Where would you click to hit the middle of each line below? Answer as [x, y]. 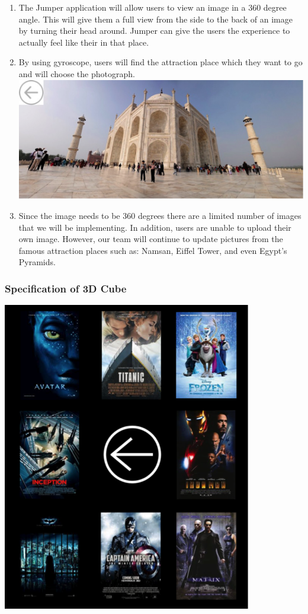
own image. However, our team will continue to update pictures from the [151, 239]
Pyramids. [37, 262]
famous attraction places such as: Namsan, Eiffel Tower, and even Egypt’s [153, 250]
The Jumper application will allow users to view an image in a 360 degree [153, 7]
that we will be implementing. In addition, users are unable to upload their [155, 227]
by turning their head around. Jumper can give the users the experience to [154, 31]
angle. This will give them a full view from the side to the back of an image [155, 19]
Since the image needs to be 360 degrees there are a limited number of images [160, 216]
